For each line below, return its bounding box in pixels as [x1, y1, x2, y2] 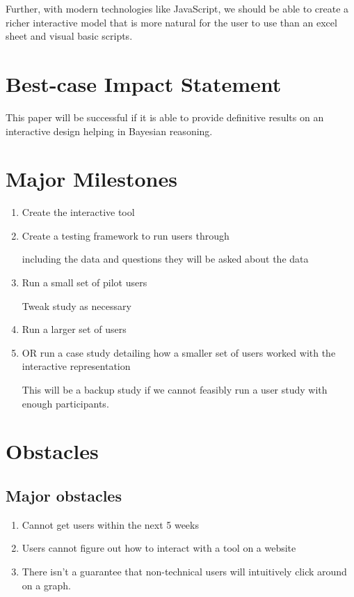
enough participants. [22, 396, 109, 410]
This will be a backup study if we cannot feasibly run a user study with [22, 382, 328, 396]
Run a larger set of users [22, 322, 127, 336]
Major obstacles [6, 484, 122, 506]
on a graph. [22, 577, 71, 592]
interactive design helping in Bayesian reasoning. [6, 123, 213, 138]
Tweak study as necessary [22, 298, 131, 313]
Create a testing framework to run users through [22, 228, 230, 242]
